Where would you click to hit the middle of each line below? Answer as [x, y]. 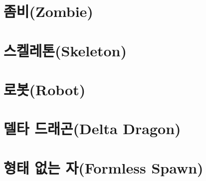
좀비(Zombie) [48, 11]
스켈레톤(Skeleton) [65, 50]
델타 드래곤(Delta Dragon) [92, 128]
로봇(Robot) [45, 89]
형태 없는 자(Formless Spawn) [103, 167]
